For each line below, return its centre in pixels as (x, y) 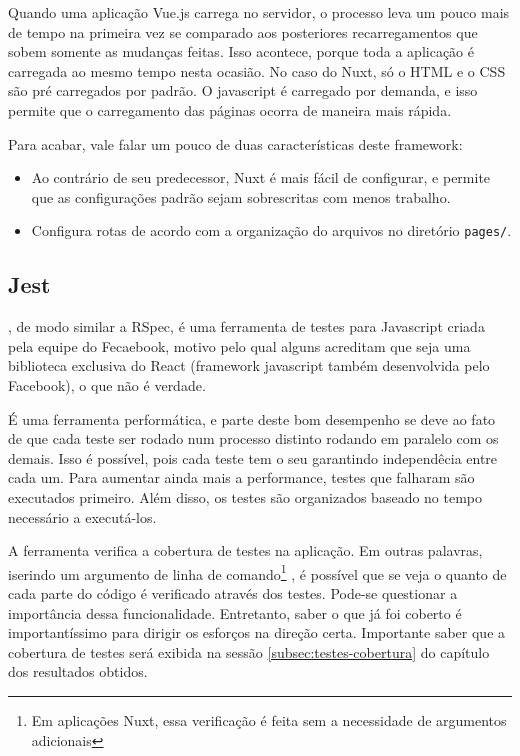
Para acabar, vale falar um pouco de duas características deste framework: (235, 143)
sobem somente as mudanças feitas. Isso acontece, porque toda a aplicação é (241, 51)
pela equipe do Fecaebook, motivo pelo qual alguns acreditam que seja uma (239, 345)
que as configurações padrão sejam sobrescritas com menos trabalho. (241, 196)
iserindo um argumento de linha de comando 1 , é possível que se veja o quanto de (257, 572)
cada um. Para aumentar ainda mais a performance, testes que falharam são (241, 477)
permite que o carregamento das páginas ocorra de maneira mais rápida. (230, 109)
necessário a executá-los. (82, 516)
